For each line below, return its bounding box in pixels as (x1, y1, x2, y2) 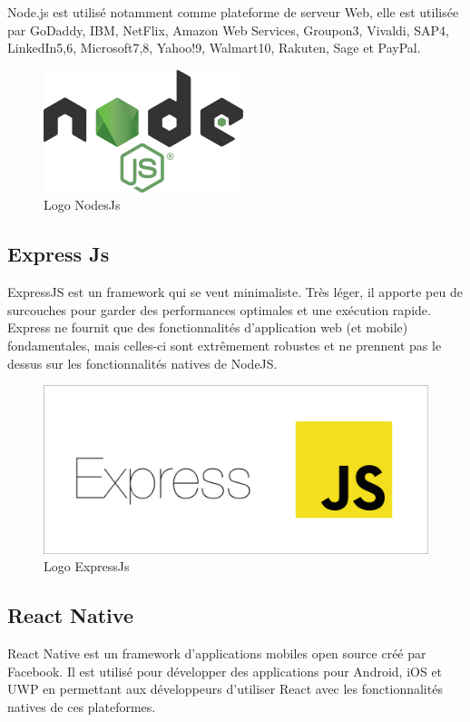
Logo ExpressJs (44, 557, 130, 576)
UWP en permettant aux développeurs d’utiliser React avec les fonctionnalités (7, 679, 443, 698)
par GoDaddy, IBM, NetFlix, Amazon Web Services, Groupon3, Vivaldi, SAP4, (7, 20, 449, 39)
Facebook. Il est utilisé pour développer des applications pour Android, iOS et (7, 661, 443, 680)
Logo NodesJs (44, 195, 121, 214)
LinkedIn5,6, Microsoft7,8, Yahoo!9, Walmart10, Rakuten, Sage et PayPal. (7, 38, 421, 57)
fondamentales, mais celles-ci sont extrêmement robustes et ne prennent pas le (7, 335, 442, 354)
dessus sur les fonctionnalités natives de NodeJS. (7, 353, 278, 372)
